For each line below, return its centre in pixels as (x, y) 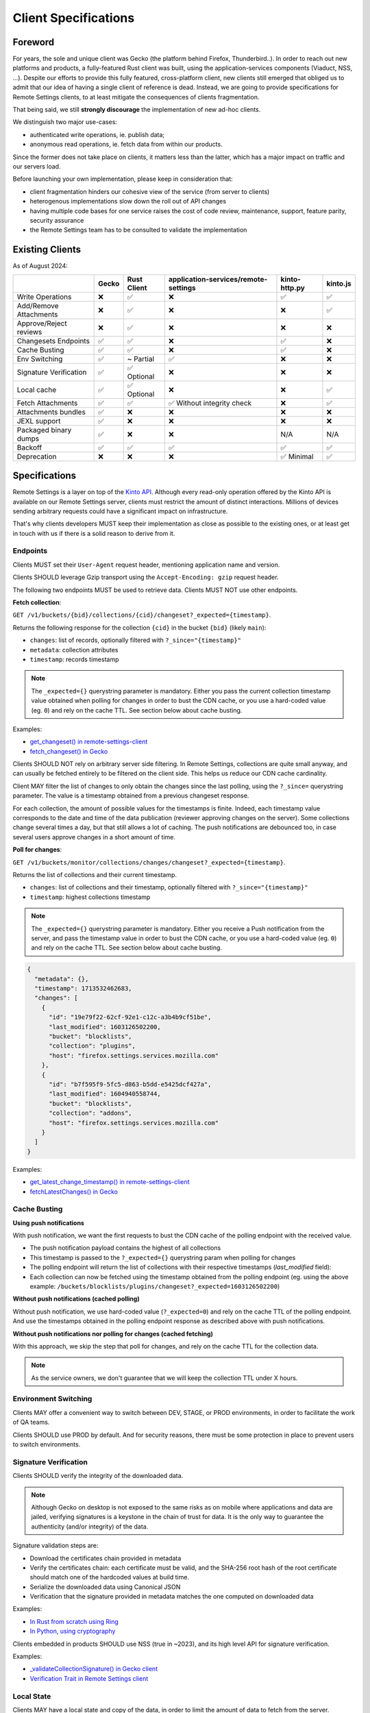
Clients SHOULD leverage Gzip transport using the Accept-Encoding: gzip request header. (146, 577)
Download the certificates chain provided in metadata (106, 1558)
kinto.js (339, 283)
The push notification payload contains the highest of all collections (125, 1248)
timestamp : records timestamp (74, 659)
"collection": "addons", (91, 1113)
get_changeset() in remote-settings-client (89, 742)
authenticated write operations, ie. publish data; (97, 134)
